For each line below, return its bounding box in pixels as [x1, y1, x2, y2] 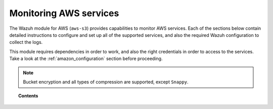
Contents [18, 93, 38, 99]
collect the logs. [9, 39, 43, 45]
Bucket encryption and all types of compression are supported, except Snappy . [23, 79, 189, 85]
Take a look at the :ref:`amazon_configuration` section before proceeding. [9, 56, 163, 62]
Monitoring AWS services [9, 8, 119, 19]
